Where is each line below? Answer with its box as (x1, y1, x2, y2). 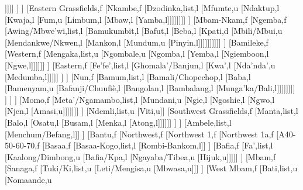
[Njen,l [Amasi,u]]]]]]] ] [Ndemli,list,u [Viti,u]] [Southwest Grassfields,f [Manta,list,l (5, 105, 298, 117)
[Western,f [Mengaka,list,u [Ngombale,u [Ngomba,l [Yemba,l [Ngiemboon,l (5, 47, 269, 60)
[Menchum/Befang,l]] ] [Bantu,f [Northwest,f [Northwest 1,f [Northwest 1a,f (5, 127, 274, 140)
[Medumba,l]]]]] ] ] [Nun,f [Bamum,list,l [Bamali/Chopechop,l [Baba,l (5, 70, 251, 82)
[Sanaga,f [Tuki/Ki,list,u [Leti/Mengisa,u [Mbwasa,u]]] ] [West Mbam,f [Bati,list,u (5, 162, 298, 174)
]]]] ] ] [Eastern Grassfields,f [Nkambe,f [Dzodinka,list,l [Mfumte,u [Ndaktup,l (5, 2, 280, 13)
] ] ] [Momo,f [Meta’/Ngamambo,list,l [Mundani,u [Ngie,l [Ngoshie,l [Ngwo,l (5, 93, 275, 105)
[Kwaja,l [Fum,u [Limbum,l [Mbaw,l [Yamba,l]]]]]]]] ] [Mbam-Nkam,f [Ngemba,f (5, 13, 287, 25)
